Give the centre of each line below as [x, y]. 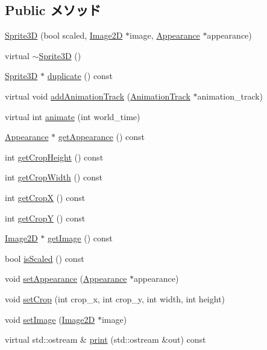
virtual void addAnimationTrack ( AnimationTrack [98, 96]
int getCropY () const [45, 218]
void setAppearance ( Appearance [66, 278]
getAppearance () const [101, 137]
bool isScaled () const [45, 258]
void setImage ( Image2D [50, 319]
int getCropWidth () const [54, 177]
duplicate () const [80, 76]
